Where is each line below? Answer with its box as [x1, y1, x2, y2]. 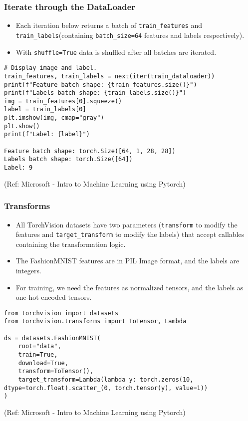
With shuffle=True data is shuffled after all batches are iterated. [15, 46, 217, 57]
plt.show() [4, 122, 40, 130]
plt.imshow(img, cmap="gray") [4, 114, 104, 122]
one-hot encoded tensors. [15, 292, 92, 302]
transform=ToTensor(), [18, 368, 93, 375]
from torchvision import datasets [4, 309, 119, 317]
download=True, [18, 359, 68, 367]
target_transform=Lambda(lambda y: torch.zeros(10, [18, 376, 194, 384]
